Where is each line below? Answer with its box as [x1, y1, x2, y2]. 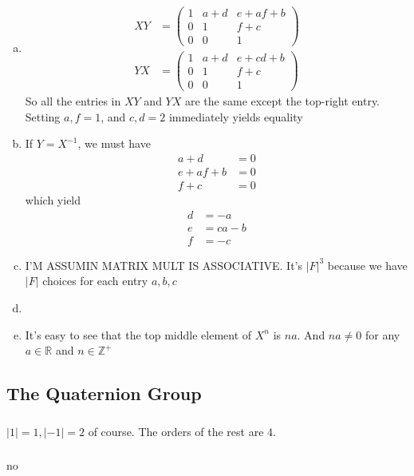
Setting [25, 108, 61, 125]
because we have [327, 256, 408, 273]
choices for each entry [42, 272, 148, 289]
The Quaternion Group [6, 381, 202, 406]
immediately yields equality [168, 108, 303, 125]
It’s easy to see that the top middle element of [25, 326, 252, 343]
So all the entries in [25, 93, 121, 109]
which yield [25, 192, 81, 208]
